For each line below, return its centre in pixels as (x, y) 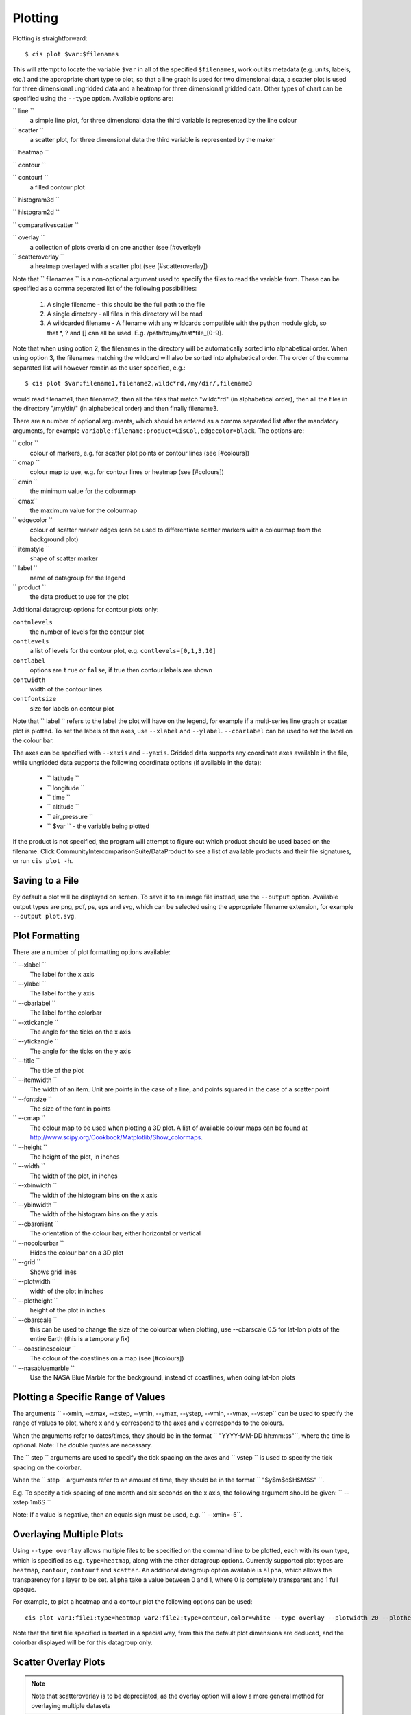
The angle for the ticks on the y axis (80, 1051)
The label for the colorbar (66, 1013)
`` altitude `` (63, 807)
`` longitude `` (66, 788)
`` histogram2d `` (36, 212)
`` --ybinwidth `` (35, 1205)
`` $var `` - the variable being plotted (98, 826)
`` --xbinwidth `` (35, 1185)
